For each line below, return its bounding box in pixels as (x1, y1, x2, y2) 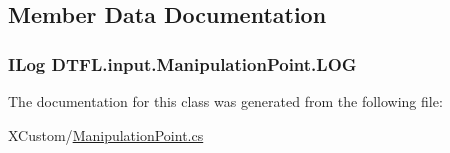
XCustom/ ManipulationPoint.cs (8, 124, 204, 145)
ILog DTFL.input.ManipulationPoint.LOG (8, 51, 357, 76)
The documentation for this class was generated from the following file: (8, 91, 443, 111)
